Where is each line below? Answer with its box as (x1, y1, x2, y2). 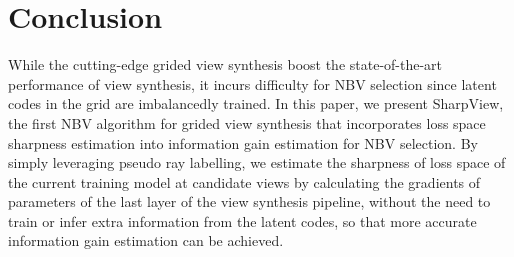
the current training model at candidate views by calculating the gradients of (8, 171, 481, 192)
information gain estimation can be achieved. (8, 230, 284, 251)
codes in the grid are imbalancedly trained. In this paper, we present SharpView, (8, 93, 504, 114)
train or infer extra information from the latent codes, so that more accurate (8, 210, 477, 231)
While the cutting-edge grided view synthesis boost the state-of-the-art (8, 54, 443, 75)
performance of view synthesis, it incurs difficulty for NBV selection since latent (8, 73, 497, 94)
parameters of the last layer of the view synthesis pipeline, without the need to (8, 191, 491, 212)
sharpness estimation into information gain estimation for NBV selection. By (8, 132, 478, 153)
